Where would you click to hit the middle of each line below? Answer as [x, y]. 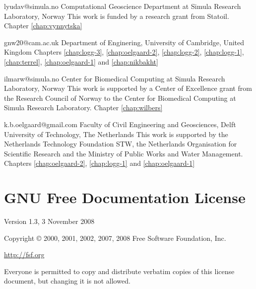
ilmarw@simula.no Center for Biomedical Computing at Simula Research [115, 78]
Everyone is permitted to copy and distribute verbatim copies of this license [119, 271]
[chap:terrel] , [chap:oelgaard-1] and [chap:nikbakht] [81, 61]
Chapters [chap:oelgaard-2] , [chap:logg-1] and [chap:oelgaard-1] [99, 163]
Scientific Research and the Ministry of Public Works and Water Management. [124, 153]
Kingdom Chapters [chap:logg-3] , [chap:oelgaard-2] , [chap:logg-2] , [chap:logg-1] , [124, 52]
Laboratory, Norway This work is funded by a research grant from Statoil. [117, 16]
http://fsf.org [24, 254]
